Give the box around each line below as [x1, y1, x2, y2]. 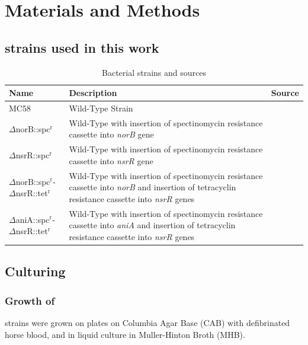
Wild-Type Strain [69, 102, 133, 114]
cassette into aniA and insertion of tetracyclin [69, 219, 236, 231]
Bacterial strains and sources [102, 66, 206, 78]
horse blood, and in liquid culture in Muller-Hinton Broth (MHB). [5, 328, 245, 340]
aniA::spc [15, 213, 50, 225]
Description [69, 87, 117, 99]
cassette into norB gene [69, 128, 154, 140]
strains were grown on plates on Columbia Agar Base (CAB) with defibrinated [5, 317, 290, 329]
